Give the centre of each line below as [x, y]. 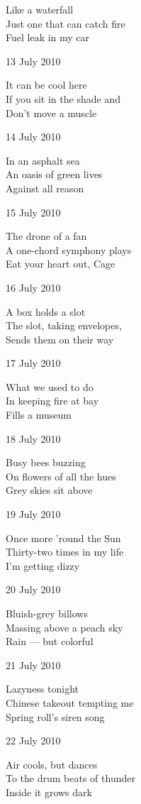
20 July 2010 [33, 589]
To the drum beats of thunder [70, 778]
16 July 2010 [33, 287]
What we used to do [50, 386]
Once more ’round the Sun [63, 538]
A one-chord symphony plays [69, 249]
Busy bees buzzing [46, 462]
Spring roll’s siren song [55, 716]
